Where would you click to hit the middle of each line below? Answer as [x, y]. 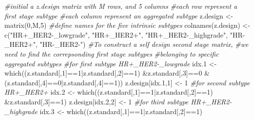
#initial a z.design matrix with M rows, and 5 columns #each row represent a [121, 6]
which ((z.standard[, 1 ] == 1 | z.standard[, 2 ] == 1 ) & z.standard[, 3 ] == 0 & [107, 73]
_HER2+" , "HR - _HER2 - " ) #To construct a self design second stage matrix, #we [127, 44]
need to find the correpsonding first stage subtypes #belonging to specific [112, 53]
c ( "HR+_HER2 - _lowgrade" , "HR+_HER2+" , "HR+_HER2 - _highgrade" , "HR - [125, 34]
